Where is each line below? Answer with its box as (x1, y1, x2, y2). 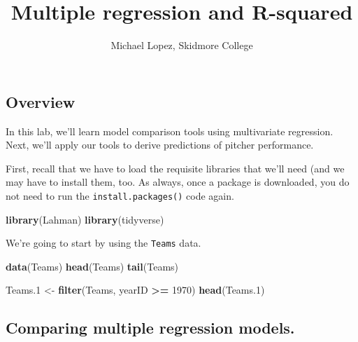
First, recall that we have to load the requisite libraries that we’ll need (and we (6, 160, 345, 175)
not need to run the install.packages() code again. (6, 188, 234, 203)
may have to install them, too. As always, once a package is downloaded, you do (6, 175, 350, 189)
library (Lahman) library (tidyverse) (6, 212, 164, 226)
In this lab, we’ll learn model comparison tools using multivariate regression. (6, 123, 334, 138)
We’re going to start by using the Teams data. (6, 235, 201, 250)
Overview (6, 90, 76, 112)
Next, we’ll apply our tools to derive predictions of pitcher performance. (6, 137, 314, 152)
